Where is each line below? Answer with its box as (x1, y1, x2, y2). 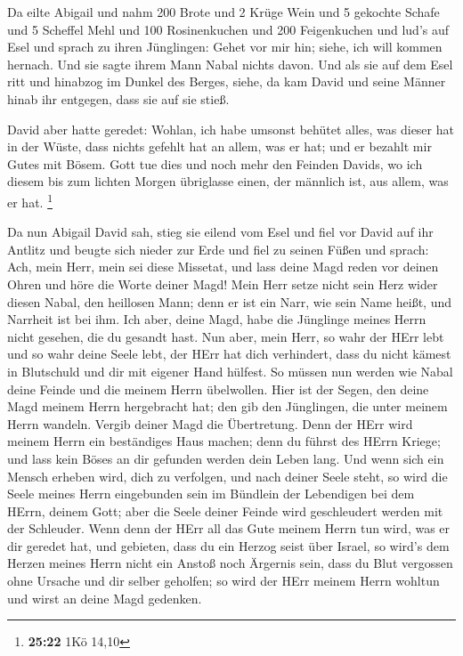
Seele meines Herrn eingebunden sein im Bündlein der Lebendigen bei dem (7, 484, 415, 503)
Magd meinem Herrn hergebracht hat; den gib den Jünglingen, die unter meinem (7, 397, 448, 416)
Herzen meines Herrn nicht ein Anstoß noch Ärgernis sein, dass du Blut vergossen (7, 554, 453, 572)
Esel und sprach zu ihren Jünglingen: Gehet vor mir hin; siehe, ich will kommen (7, 37, 443, 56)
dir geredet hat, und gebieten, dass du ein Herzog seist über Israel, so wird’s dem (7, 536, 450, 555)
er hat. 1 (7, 190, 53, 211)
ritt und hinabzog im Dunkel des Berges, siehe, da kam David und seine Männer (7, 72, 446, 91)
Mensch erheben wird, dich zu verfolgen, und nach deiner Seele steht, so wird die (7, 466, 448, 485)
